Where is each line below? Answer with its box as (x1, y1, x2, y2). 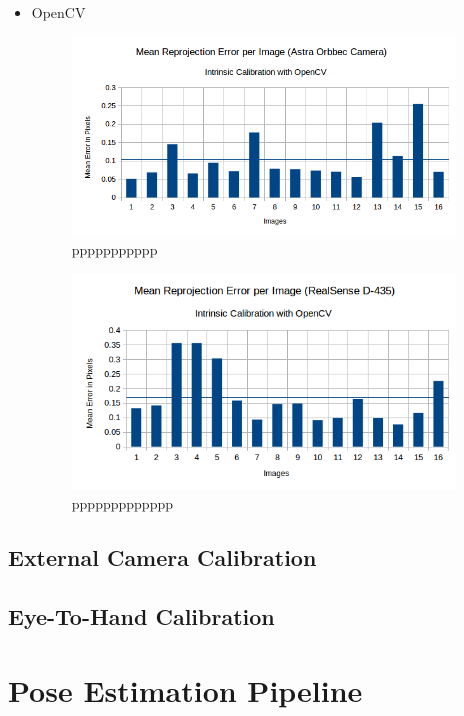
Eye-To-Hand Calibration (8, 601, 275, 631)
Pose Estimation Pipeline (8, 669, 363, 710)
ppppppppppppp (71, 493, 173, 514)
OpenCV (31, 2, 86, 22)
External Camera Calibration (8, 542, 317, 573)
